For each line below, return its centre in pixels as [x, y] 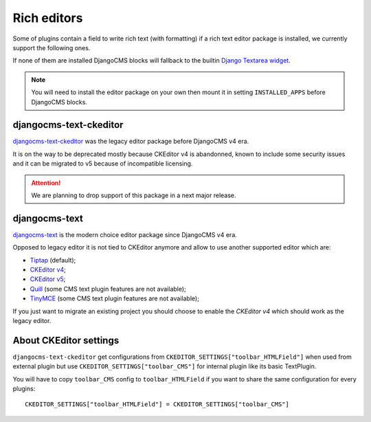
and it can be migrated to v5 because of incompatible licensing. [103, 164]
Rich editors [48, 18]
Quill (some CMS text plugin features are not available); [108, 289]
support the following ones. [52, 47]
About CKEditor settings [66, 340]
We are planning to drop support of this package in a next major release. [134, 195]
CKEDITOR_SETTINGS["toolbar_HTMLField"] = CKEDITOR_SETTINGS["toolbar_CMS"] [157, 404]
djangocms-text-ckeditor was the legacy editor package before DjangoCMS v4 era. [131, 142]
